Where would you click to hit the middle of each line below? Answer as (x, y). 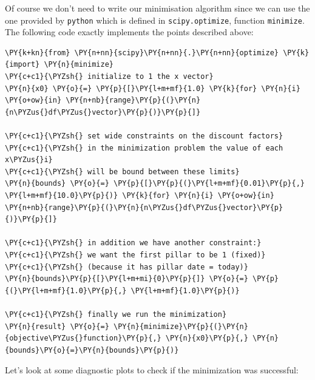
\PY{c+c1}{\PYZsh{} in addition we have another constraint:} (133, 243)
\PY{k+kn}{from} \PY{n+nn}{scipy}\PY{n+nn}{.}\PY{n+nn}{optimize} (142, 53)
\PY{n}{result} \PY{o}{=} (57, 326)
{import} (22, 65)
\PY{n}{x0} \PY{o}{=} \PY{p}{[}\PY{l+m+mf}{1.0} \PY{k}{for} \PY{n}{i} (153, 88)
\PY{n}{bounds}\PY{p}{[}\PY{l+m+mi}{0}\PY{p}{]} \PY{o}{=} (127, 279)
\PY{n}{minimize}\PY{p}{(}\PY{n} (181, 326)
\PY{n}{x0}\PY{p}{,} (207, 338)
